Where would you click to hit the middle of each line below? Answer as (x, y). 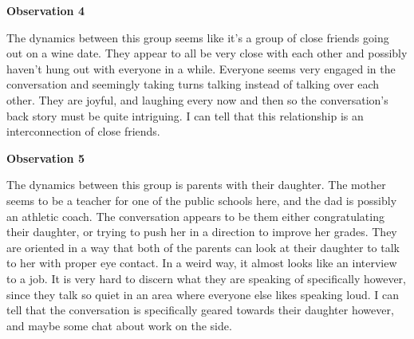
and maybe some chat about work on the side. (119, 325)
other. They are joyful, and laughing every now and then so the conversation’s (197, 99)
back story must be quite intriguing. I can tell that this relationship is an (185, 115)
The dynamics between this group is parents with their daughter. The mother (196, 185)
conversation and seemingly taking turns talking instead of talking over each (193, 84)
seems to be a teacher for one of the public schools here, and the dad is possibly (202, 200)
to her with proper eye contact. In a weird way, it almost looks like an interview (202, 263)
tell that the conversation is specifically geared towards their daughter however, (200, 310)
